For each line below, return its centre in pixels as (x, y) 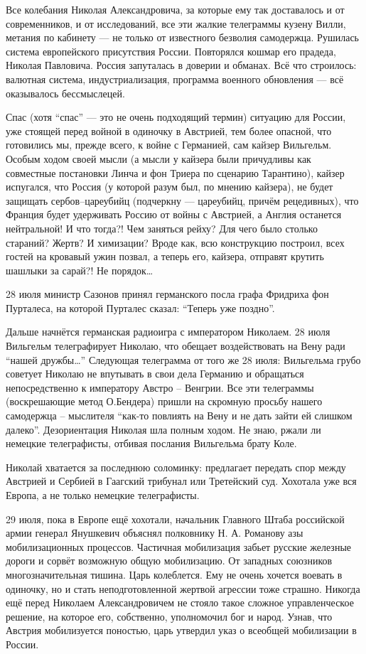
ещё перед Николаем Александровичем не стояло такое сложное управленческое (180, 602)
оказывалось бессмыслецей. (65, 93)
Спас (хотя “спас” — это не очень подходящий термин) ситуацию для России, (176, 117)
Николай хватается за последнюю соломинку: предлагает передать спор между (176, 467)
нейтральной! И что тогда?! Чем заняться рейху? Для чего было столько (162, 228)
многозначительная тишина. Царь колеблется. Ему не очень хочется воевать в (174, 574)
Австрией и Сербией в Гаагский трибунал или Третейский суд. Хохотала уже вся (181, 481)
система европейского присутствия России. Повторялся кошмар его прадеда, (171, 51)
